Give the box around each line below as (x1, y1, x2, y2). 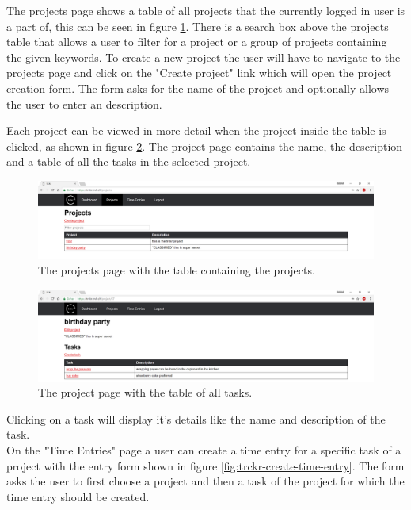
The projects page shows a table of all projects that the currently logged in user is (6, 2, 405, 18)
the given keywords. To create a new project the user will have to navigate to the (6, 48, 401, 65)
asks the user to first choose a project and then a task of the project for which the (6, 473, 405, 489)
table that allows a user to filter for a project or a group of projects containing (6, 33, 387, 50)
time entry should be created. (6, 488, 150, 504)
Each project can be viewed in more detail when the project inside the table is (6, 122, 386, 139)
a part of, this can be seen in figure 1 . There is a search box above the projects (6, 17, 389, 34)
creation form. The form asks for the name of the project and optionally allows (6, 79, 390, 96)
